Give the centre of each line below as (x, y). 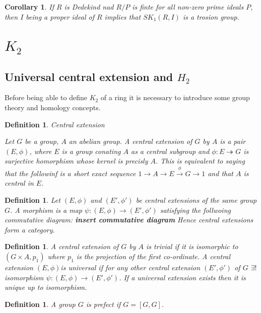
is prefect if (103, 304)
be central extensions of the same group (196, 200)
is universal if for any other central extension (130, 267)
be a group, (42, 141)
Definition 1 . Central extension (55, 124)
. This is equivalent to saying (200, 161)
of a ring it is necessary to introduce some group (175, 97)
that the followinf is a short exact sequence (70, 173)
